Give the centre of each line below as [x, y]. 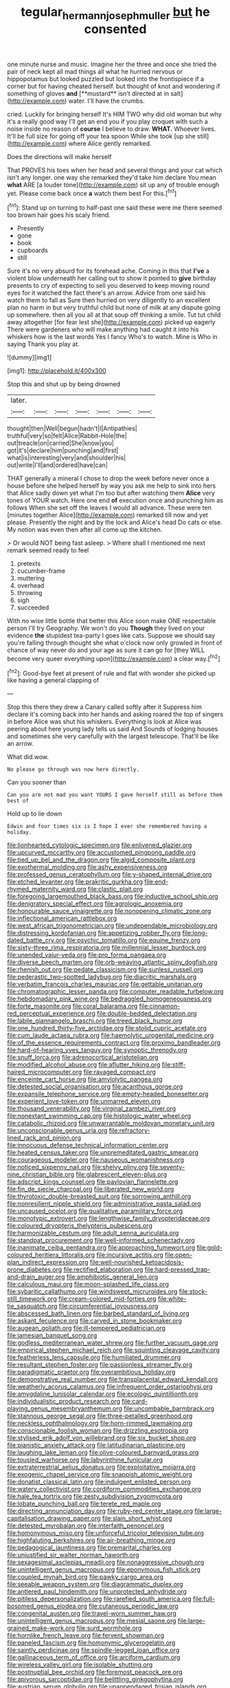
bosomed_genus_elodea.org [47, 1606]
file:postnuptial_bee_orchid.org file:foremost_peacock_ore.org [95, 1672]
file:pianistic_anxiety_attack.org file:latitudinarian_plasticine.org [96, 1445]
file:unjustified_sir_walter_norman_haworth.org [73, 1555]
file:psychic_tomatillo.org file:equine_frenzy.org [133, 940]
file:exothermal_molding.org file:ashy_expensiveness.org [87, 867]
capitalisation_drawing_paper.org [54, 1519]
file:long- [195, 933]
